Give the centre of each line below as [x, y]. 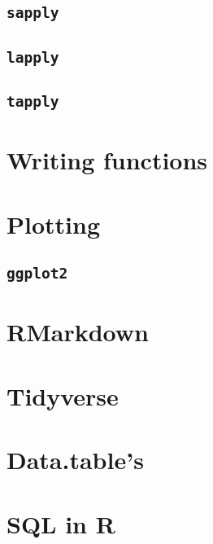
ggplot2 [37, 274]
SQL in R [61, 523]
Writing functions [107, 160]
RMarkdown [78, 332]
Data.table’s [75, 460]
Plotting [53, 224]
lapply [33, 57]
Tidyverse [63, 395]
